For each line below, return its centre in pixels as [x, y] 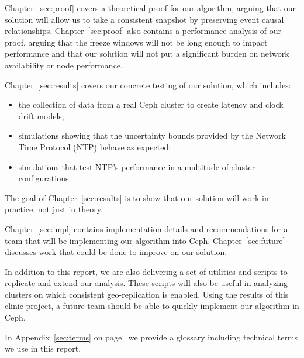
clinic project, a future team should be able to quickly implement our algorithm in [152, 306]
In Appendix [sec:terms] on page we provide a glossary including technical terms [151, 337]
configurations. [45, 178]
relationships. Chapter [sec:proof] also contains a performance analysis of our [143, 31]
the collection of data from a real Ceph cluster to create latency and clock [151, 104]
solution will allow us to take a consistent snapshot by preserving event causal [144, 19]
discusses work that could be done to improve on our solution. [116, 252]
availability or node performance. [64, 65]
